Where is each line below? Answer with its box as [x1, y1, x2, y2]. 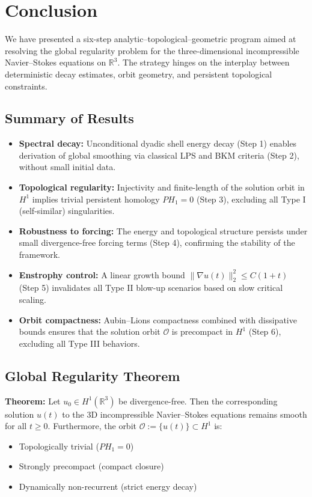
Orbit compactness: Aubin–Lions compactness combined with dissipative [19, 313, 297, 326]
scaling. [19, 293, 46, 306]
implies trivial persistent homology [32, 192, 160, 205]
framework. [19, 248, 60, 261]
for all [5, 419, 27, 432]
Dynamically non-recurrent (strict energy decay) [19, 480, 197, 492]
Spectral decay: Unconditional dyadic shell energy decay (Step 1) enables [19, 137, 297, 150]
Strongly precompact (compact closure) [19, 460, 164, 472]
